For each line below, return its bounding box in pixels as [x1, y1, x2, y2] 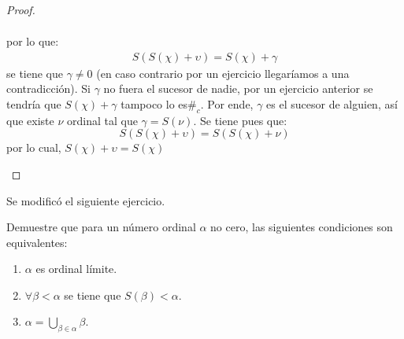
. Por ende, [200, 95, 254, 112]
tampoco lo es [120, 95, 188, 112]
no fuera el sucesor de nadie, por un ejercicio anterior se [103, 80, 373, 97]
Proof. [6, 2, 35, 17]
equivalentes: [6, 234, 68, 250]
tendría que [6, 95, 61, 112]
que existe [6, 112, 54, 128]
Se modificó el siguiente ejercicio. [6, 192, 165, 208]
